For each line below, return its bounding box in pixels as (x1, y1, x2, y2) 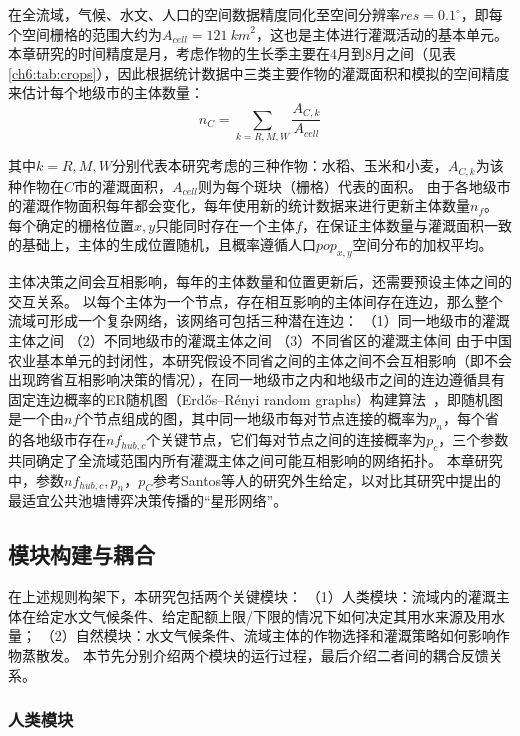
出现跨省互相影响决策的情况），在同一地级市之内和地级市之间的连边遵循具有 (8, 369, 505, 390)
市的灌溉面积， (74, 175, 173, 196)
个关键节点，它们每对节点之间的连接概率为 (146, 429, 427, 450)
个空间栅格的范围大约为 (8, 23, 162, 44)
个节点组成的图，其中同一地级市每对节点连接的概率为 (79, 408, 430, 429)
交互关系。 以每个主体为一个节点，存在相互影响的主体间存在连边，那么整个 (8, 290, 503, 311)
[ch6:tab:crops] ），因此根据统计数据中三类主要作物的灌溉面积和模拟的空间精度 (8, 62, 510, 83)
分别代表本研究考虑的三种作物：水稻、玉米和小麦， (111, 155, 448, 176)
